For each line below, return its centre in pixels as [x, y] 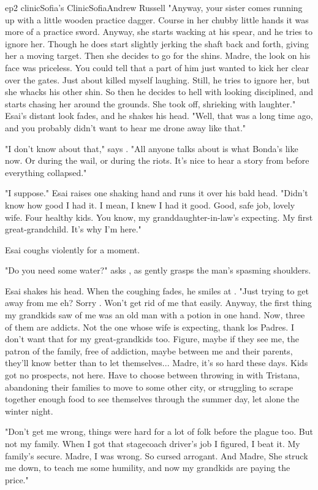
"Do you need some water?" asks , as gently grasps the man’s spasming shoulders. [158, 270]
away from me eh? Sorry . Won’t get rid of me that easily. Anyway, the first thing [158, 303]
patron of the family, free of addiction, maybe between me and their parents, [149, 350]
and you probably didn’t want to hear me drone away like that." [126, 127]
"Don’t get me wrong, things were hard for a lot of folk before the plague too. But [159, 431]
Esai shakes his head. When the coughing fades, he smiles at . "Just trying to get [157, 290]
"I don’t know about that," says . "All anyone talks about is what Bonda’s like [152, 148]
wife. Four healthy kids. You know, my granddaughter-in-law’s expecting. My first [159, 217]
